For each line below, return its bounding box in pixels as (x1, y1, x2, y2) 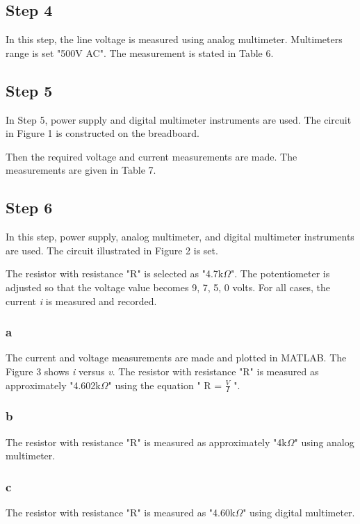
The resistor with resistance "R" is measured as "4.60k (6, 505, 236, 519)
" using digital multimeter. (243, 505, 355, 519)
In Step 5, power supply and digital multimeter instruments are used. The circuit (6, 112, 352, 126)
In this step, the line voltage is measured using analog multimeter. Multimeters (6, 32, 343, 47)
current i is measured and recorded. (6, 293, 157, 308)
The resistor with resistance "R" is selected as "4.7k (6, 266, 224, 281)
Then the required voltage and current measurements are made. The (6, 149, 297, 163)
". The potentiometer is (231, 266, 330, 281)
